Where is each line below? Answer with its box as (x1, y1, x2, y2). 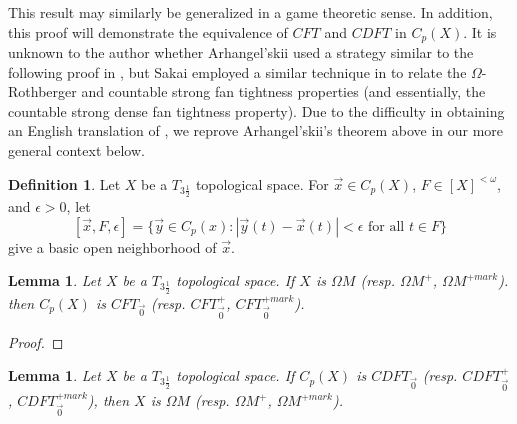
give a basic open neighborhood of (8, 236, 217, 257)
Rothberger (8, 81, 77, 102)
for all (368, 219, 405, 234)
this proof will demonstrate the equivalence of (8, 21, 288, 42)
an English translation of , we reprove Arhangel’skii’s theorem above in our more (8, 120, 504, 141)
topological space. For (195, 173, 329, 194)
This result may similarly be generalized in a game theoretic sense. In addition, (8, 2, 493, 22)
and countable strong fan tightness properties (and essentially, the (81, 81, 486, 102)
